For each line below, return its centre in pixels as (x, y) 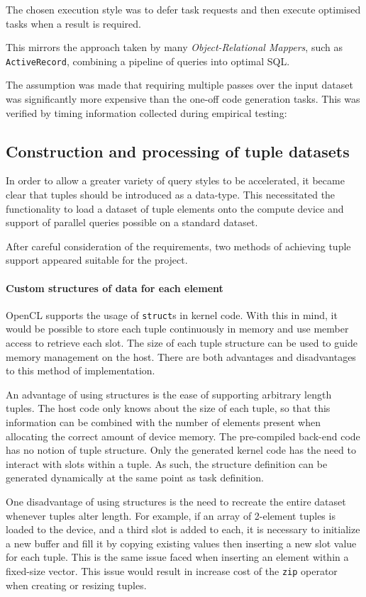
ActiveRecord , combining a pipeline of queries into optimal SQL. (148, 61)
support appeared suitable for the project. (97, 260)
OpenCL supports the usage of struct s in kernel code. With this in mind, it (172, 314)
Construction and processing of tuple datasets (178, 151)
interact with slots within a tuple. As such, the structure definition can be (167, 463)
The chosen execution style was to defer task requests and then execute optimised (183, 9)
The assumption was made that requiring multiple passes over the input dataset (179, 85)
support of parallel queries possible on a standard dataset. (132, 222)
